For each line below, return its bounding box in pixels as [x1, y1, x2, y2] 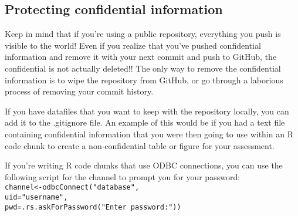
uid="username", [5, 193, 68, 201]
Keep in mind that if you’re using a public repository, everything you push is [5, 28, 281, 40]
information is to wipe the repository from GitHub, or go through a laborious [5, 73, 283, 86]
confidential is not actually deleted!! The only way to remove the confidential [5, 62, 281, 74]
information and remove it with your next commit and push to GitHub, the [5, 50, 277, 63]
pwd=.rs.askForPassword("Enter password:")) [5, 203, 181, 211]
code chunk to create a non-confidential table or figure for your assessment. [5, 139, 275, 151]
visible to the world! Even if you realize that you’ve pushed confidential [5, 39, 261, 51]
